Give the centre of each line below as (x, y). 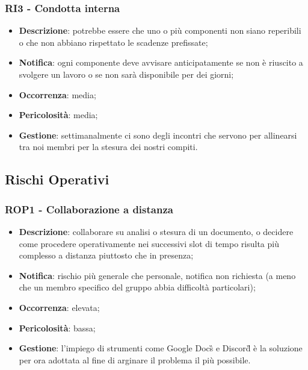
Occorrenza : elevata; (59, 307)
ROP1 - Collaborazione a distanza (89, 209)
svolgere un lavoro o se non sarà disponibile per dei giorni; (126, 74)
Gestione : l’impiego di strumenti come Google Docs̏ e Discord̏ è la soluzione (161, 348)
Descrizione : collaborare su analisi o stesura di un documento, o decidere (156, 231)
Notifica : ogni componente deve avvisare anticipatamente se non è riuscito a (161, 62)
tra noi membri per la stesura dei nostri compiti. (108, 147)
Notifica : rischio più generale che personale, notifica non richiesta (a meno (157, 275)
